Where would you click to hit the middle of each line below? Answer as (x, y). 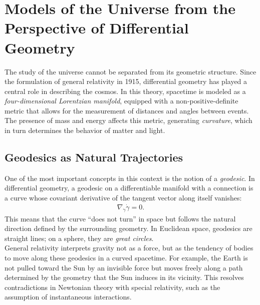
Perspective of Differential (97, 28)
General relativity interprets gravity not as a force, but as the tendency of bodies (129, 248)
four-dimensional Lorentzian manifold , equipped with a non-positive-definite (121, 101)
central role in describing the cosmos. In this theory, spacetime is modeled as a (125, 91)
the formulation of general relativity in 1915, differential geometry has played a (126, 81)
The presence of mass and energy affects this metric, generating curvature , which (128, 120)
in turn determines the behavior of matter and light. (85, 130)
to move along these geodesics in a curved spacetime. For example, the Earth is (126, 258)
